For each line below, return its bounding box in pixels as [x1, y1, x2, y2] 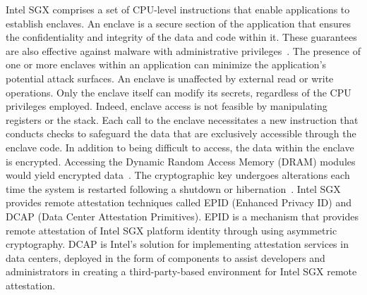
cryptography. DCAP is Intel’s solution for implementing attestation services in [6, 237, 349, 251]
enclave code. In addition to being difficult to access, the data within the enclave [6, 139, 354, 154]
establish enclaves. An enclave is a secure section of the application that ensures [6, 15, 351, 30]
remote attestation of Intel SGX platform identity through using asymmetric [6, 222, 337, 237]
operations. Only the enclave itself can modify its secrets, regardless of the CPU [6, 84, 351, 99]
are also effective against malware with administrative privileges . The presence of [6, 43, 361, 58]
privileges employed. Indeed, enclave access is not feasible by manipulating [6, 99, 327, 113]
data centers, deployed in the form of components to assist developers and [6, 250, 325, 265]
